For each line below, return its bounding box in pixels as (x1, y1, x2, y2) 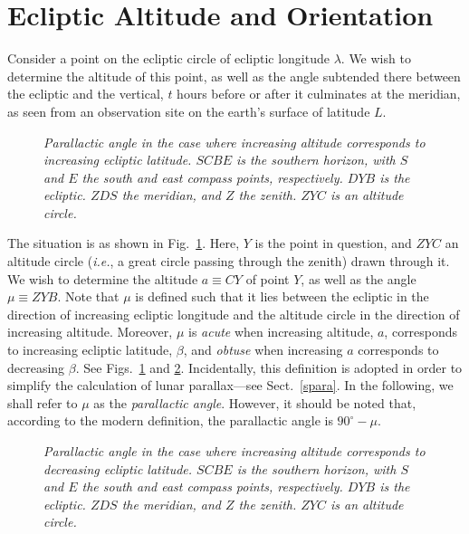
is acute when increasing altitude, (187, 322, 374, 341)
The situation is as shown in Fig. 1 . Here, (7, 234, 240, 253)
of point (245, 269, 290, 288)
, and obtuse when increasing (183, 340, 343, 359)
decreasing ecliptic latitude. (43, 459, 193, 478)
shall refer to (7, 393, 78, 412)
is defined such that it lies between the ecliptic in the (135, 287, 429, 306)
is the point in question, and (254, 234, 412, 253)
